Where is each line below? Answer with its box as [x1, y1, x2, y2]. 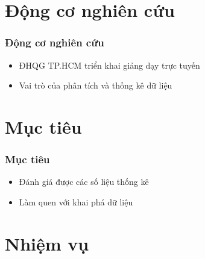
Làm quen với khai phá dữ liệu [19, 195, 133, 208]
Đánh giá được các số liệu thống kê [19, 175, 149, 188]
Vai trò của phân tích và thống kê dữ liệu [19, 79, 172, 92]
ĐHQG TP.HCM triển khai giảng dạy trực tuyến [19, 58, 200, 71]
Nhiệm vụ [5, 231, 89, 255]
